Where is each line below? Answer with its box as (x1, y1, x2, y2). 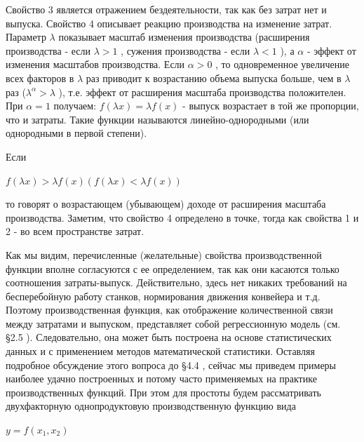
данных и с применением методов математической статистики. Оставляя (6, 344, 315, 359)
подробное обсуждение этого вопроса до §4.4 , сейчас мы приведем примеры (6, 357, 337, 372)
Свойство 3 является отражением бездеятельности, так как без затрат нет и (6, 2, 327, 16)
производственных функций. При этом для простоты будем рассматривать (6, 384, 321, 399)
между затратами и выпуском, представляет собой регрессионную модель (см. (6, 316, 341, 330)
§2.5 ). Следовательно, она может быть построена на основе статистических (6, 330, 332, 344)
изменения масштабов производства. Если (6, 57, 185, 72)
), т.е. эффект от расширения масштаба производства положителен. (58, 84, 346, 99)
